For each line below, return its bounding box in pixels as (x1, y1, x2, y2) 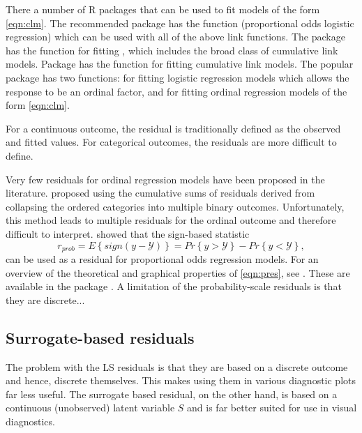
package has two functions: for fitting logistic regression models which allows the (6, 70, 349, 84)
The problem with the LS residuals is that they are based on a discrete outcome (6, 359, 348, 374)
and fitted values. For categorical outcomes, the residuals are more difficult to (6, 135, 337, 149)
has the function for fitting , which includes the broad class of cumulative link (6, 43, 338, 57)
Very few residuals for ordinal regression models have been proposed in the (6, 172, 325, 186)
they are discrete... (6, 292, 85, 307)
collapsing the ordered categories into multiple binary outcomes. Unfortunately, (6, 199, 345, 213)
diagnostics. (6, 413, 55, 428)
